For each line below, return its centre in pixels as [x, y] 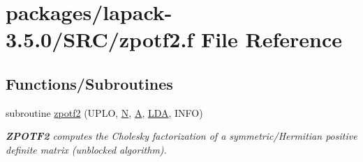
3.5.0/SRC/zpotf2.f [100, 39]
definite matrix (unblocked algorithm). [86, 149]
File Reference [272, 39]
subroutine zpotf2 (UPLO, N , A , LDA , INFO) [104, 112]
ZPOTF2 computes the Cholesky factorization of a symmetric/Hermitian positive [181, 136]
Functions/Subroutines [89, 83]
